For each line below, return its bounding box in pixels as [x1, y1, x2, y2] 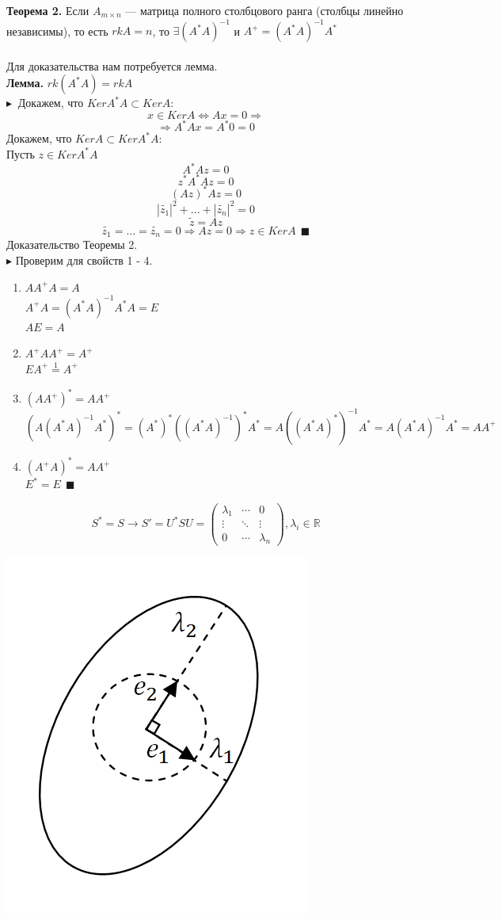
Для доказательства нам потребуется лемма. [6, 57, 218, 74]
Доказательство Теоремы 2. [6, 236, 138, 253]
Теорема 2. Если [6, 2, 89, 18]
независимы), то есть [6, 22, 108, 39]
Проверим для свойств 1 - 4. [15, 252, 153, 269]
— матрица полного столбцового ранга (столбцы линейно [125, 2, 404, 18]
